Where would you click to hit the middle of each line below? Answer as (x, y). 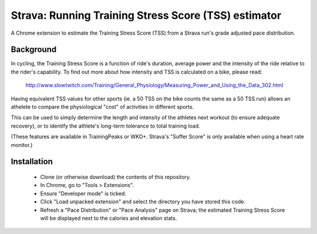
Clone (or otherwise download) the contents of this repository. (115, 177)
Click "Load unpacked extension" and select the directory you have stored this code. (143, 202)
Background (34, 50)
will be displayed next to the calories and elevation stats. (109, 218)
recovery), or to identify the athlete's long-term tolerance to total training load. (106, 126)
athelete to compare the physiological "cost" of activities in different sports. (102, 107)
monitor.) (22, 145)
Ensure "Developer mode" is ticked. (83, 193)
